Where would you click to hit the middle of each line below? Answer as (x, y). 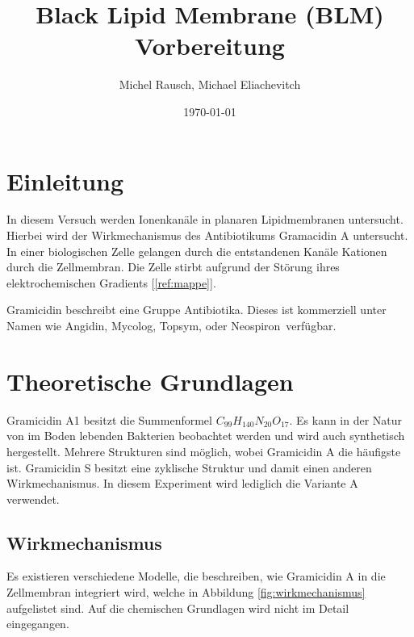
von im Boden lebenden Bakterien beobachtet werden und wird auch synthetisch (206, 436)
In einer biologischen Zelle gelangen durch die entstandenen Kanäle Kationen (197, 251)
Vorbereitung (210, 46)
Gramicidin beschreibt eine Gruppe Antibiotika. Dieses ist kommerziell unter (197, 310)
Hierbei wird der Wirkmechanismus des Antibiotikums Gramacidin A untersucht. (207, 235)
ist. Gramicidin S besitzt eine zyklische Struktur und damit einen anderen (189, 467)
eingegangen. (38, 624)
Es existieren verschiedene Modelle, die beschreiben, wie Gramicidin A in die (196, 576)
